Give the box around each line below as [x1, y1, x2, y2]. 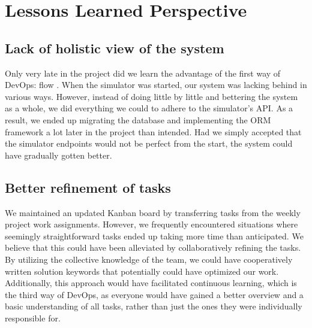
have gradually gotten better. [5, 148, 112, 161]
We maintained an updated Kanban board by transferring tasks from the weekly [5, 206, 301, 218]
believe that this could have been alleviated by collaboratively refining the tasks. [5, 241, 301, 254]
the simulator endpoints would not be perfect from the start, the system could [5, 137, 293, 150]
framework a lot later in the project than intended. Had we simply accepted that [5, 125, 302, 138]
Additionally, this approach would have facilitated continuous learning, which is [5, 277, 297, 289]
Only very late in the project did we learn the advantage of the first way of [5, 66, 281, 79]
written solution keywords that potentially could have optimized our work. [5, 265, 279, 277]
